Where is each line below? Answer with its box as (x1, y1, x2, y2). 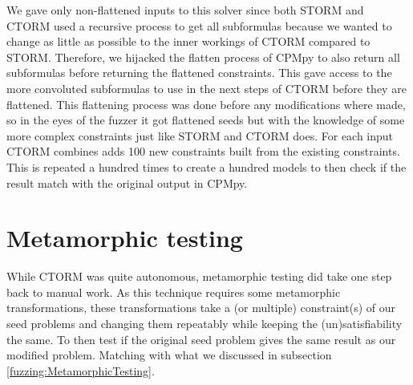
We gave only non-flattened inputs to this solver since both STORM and (6, 2, 364, 18)
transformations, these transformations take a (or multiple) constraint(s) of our (6, 299, 396, 316)
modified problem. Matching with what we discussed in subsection (6, 346, 332, 363)
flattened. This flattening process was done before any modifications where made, (6, 95, 406, 112)
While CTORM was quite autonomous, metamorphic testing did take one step (6, 268, 392, 285)
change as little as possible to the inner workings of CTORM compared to (6, 33, 370, 50)
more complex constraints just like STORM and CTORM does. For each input (6, 127, 394, 144)
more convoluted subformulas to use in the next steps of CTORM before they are (6, 79, 407, 96)
